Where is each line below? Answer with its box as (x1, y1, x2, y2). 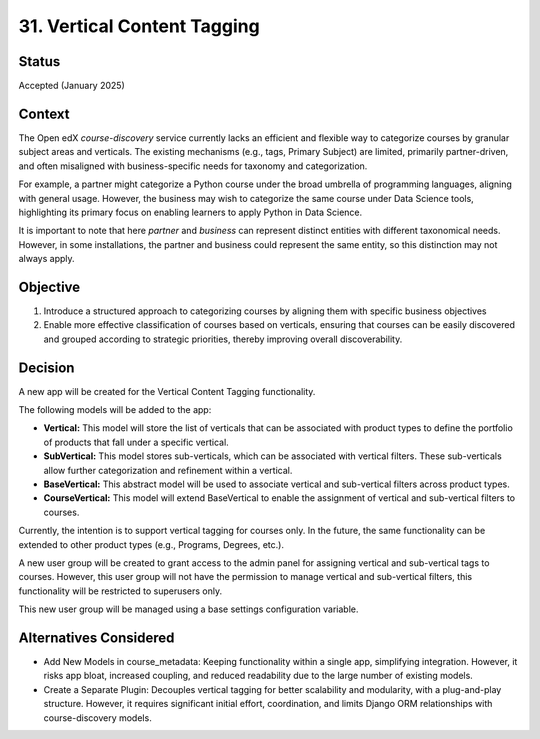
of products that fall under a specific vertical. (43, 436, 229, 448)
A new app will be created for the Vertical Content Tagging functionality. (18, 385, 316, 397)
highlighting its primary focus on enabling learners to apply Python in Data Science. (18, 206, 363, 218)
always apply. (18, 253, 75, 265)
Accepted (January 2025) (18, 80, 125, 92)
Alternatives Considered (18, 629, 175, 646)
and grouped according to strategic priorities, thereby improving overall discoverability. (43, 333, 403, 345)
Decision (18, 359, 75, 376)
